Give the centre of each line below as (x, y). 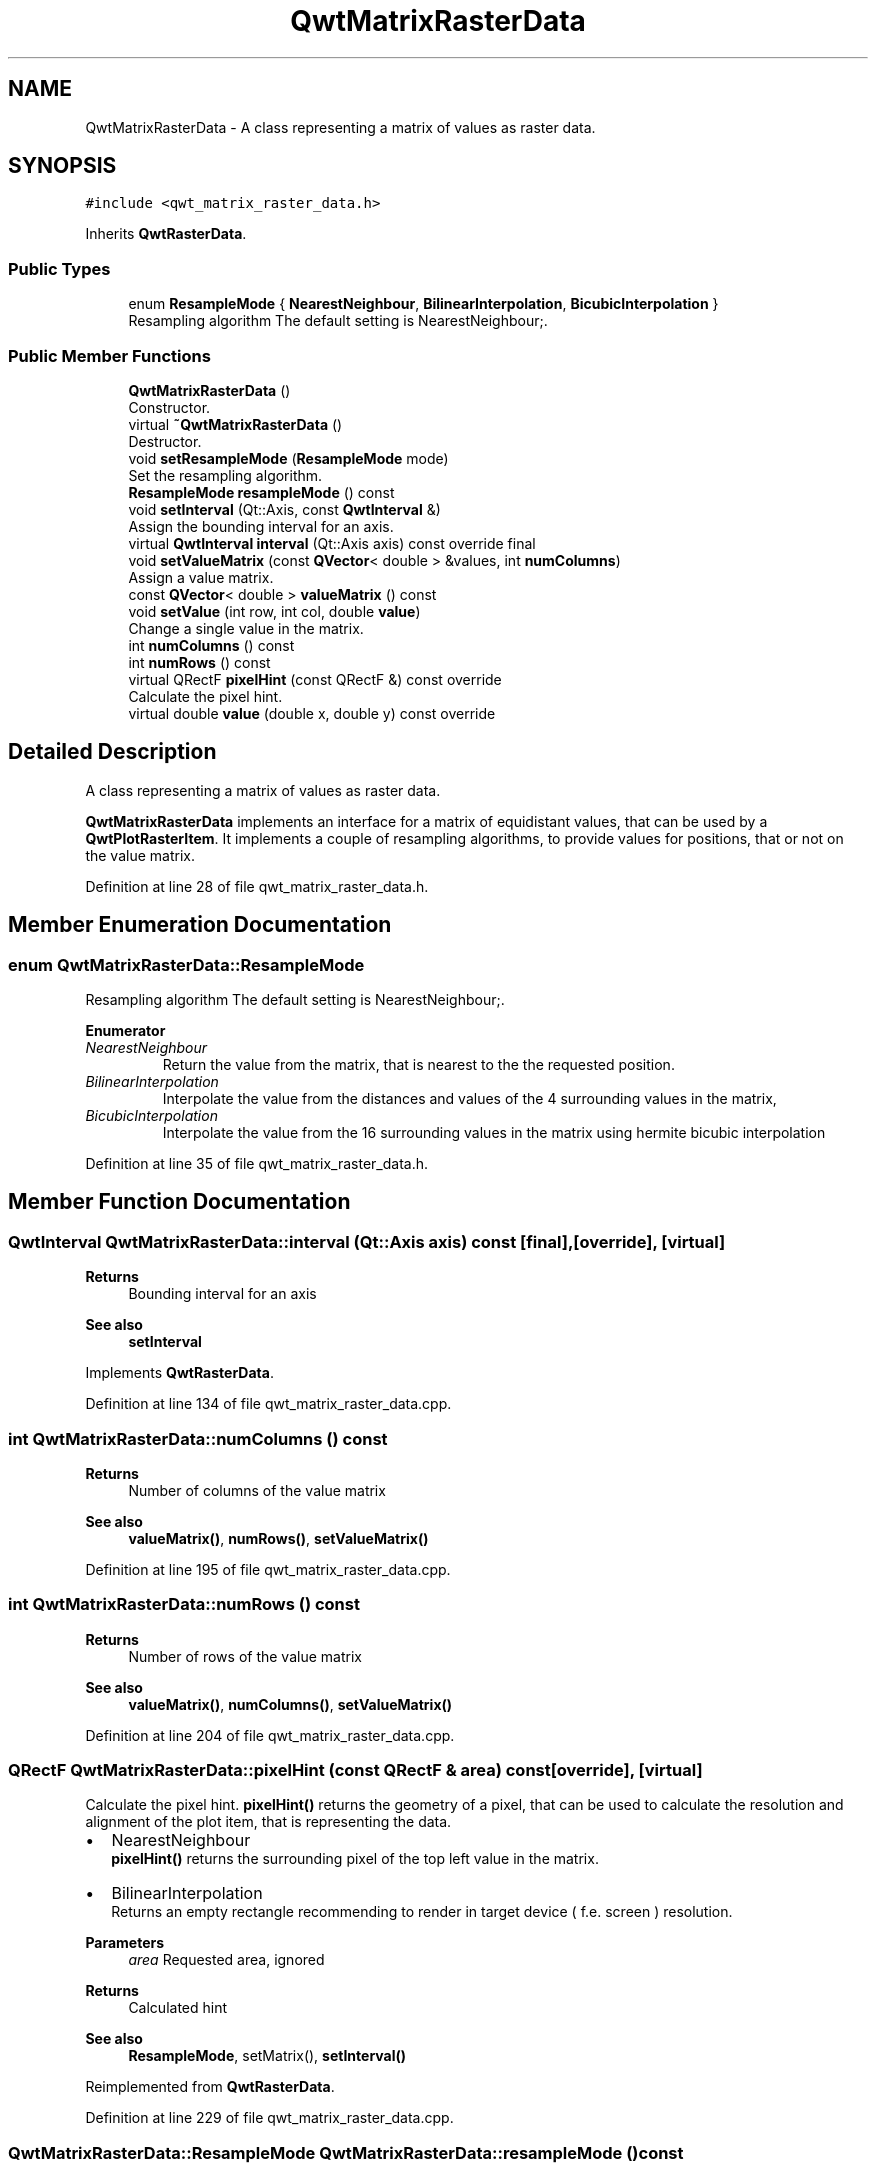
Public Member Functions (109, 355)
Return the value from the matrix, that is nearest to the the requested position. (418, 1064)
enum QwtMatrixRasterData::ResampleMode (186, 964)
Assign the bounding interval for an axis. (261, 526)
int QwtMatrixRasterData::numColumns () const (198, 1438)
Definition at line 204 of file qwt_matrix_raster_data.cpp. (270, 1735)
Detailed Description (112, 752)
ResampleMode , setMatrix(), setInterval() (267, 2056)
